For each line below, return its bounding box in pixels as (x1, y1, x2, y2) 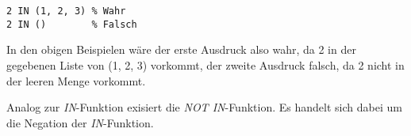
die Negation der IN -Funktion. (6, 114, 154, 130)
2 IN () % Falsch (6, 18, 137, 30)
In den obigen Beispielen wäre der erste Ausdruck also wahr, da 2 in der (6, 41, 356, 58)
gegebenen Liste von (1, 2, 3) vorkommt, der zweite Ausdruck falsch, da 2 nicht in (6, 56, 405, 73)
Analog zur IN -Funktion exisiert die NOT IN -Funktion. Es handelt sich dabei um (6, 99, 402, 115)
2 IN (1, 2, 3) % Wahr (6, 6, 126, 17)
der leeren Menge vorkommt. (6, 72, 146, 89)
